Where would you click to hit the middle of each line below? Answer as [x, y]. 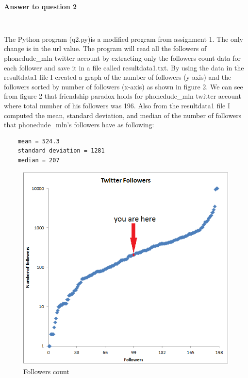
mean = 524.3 [39, 141]
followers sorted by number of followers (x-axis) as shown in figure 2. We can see [124, 86]
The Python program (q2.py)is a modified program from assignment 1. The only [124, 39]
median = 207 [39, 160]
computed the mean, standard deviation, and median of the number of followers [123, 115]
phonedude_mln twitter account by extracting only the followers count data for [122, 58]
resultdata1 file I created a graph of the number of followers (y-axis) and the [118, 77]
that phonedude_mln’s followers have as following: [79, 125]
